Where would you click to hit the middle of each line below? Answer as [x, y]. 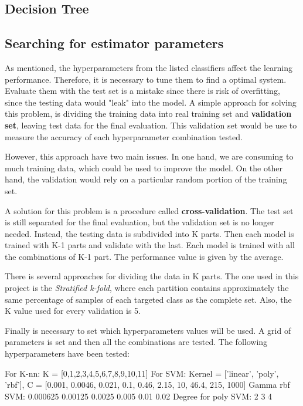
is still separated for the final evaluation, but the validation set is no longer [139, 222]
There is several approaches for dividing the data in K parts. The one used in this [152, 276]
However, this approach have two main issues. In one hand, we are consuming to [149, 156]
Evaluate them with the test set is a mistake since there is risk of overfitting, [142, 91]
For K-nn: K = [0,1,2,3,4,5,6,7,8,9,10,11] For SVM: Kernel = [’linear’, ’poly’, [142, 373]
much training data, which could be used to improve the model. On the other [144, 168]
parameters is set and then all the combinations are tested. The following [136, 342]
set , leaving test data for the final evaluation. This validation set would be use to [151, 125]
